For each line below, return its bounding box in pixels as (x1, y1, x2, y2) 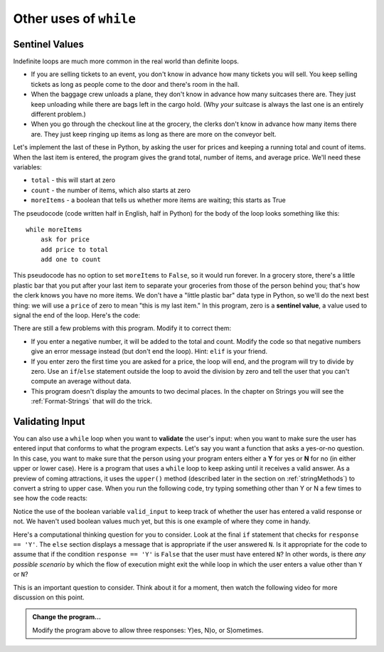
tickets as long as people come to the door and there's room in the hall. (31, 80, 240, 88)
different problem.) (31, 110, 87, 119)
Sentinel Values (13, 38, 85, 50)
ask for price (40, 236, 90, 243)
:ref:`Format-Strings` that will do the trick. (31, 397, 153, 406)
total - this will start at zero (31, 176, 116, 184)
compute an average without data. (31, 377, 132, 386)
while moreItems (26, 225, 82, 233)
